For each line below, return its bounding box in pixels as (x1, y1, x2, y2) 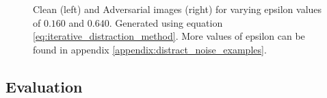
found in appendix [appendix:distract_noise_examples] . (33, 42, 267, 56)
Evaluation (5, 75, 83, 97)
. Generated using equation (109, 15, 223, 29)
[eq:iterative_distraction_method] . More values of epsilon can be (33, 29, 305, 43)
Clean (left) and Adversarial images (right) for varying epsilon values (33, 2, 322, 16)
